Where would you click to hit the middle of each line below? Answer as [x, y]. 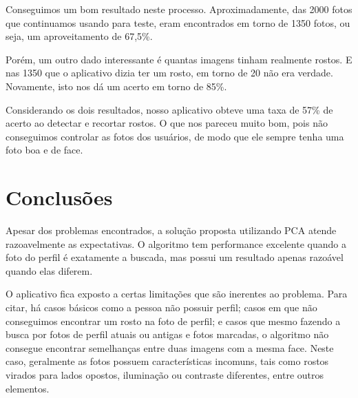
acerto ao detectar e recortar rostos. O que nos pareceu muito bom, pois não [167, 123]
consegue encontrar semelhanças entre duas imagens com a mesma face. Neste [170, 347]
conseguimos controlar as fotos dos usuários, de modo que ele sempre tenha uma [175, 136]
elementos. [28, 388]
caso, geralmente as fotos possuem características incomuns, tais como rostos [167, 361]
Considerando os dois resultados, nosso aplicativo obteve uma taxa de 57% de [169, 109]
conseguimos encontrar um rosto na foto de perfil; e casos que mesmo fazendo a [173, 321]
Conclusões [59, 197]
